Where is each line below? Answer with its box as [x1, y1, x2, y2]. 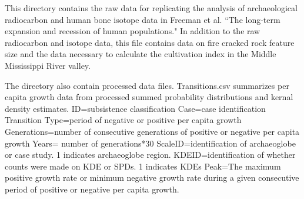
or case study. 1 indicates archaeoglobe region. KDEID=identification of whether [5, 148, 296, 161]
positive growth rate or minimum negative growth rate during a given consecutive [5, 171, 299, 184]
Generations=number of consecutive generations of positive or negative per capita [5, 125, 300, 137]
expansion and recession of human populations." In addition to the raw [5, 25, 260, 37]
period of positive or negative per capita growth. [5, 183, 179, 195]
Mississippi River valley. [5, 59, 91, 71]
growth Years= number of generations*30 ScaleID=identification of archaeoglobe [5, 137, 296, 149]
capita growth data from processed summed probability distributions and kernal [5, 91, 293, 103]
